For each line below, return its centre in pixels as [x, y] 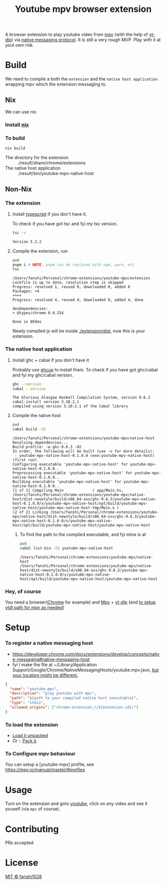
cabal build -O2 [29, 429]
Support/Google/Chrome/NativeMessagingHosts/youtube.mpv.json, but [85, 670]
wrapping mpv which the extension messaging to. [56, 84]
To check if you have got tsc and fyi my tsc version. [65, 223]
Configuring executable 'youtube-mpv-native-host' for [70, 464]
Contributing [32, 829]
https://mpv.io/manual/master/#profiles [45, 770]
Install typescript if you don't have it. [50, 214]
